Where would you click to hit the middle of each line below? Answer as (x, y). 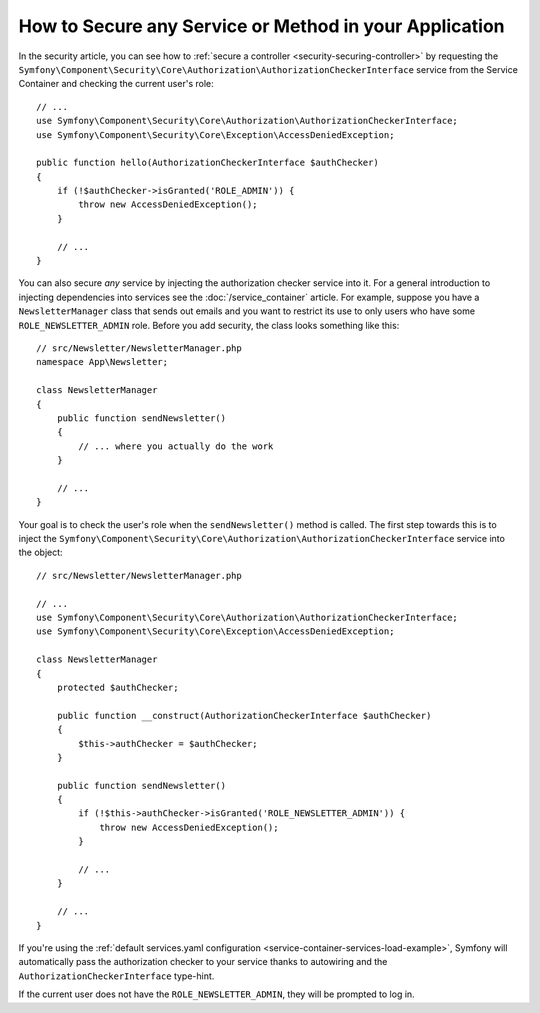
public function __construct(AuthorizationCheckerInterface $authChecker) (244, 715)
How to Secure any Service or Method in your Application (261, 26)
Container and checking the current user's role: (116, 84)
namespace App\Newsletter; (102, 362)
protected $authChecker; (117, 687)
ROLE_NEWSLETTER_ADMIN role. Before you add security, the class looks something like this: (209, 325)
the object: (41, 552)
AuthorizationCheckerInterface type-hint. (116, 976)
